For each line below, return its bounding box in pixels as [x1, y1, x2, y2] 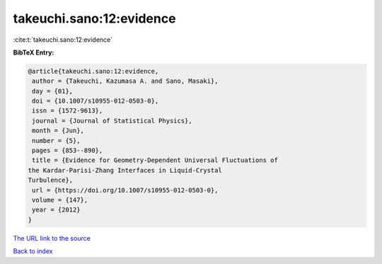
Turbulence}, [28, 176, 74, 184]
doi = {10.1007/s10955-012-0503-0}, [32, 97, 159, 105]
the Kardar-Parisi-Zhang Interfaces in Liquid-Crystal [28, 166, 222, 174]
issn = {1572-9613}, [32, 107, 103, 115]
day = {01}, [32, 87, 74, 95]
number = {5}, [32, 137, 81, 144]
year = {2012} [32, 206, 81, 214]
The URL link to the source [13, 234, 91, 242]
